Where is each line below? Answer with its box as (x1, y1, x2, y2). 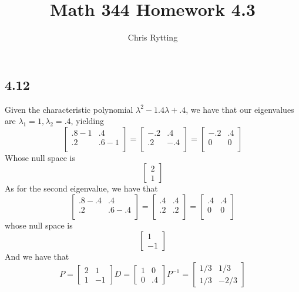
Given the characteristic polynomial (5, 103, 133, 115)
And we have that (5, 250, 69, 262)
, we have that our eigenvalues (186, 103, 294, 115)
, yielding (70, 115, 104, 127)
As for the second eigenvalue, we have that (5, 182, 158, 194)
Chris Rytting (127, 31, 178, 43)
